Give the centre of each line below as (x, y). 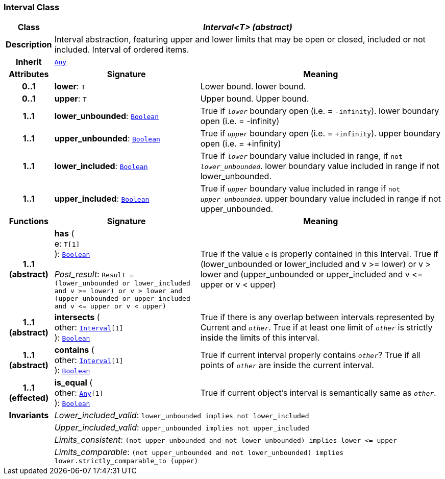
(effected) (29, 398)
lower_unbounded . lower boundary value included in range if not (320, 166)
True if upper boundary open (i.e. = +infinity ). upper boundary (320, 134)
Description (29, 45)
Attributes (29, 74)
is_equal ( (73, 383)
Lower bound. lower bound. (253, 87)
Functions (29, 221)
